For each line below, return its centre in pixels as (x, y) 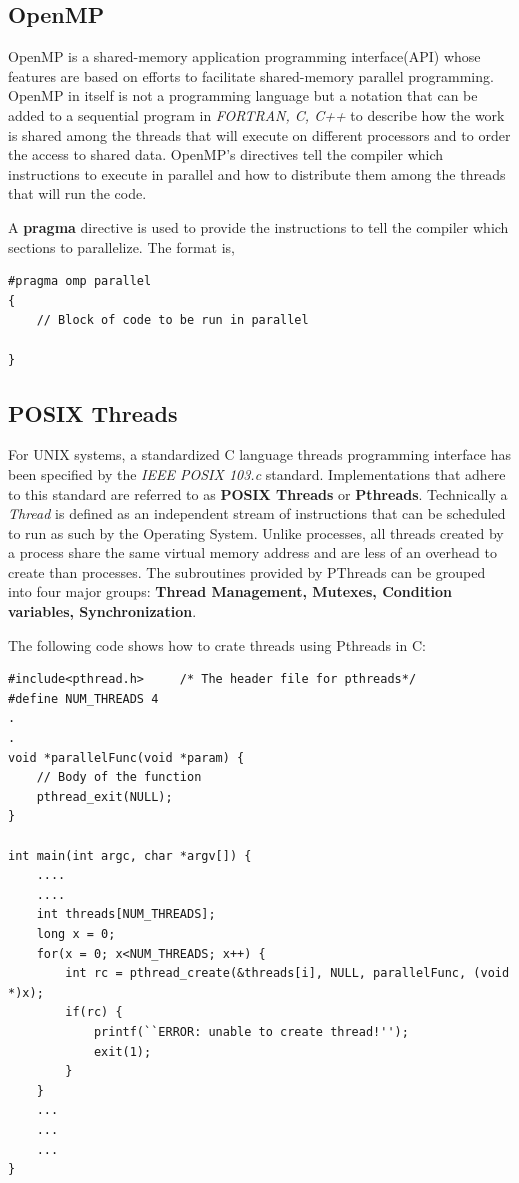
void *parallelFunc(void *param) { (126, 757)
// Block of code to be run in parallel (172, 320)
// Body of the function (119, 777)
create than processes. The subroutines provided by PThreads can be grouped (247, 571)
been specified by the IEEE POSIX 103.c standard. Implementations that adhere (257, 473)
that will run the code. (77, 193)
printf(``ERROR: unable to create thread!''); (251, 1031)
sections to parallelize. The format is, (122, 246)
